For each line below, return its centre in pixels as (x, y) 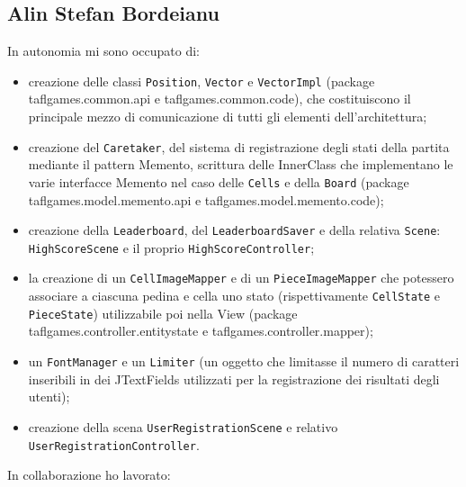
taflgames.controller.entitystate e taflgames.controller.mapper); (201, 331)
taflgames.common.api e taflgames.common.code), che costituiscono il (220, 99)
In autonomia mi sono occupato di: (103, 51)
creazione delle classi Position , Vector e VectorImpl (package (202, 81)
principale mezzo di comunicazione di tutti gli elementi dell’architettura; (228, 117)
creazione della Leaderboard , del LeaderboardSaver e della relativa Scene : (234, 230)
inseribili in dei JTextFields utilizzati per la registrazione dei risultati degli (234, 379)
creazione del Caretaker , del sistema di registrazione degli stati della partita (239, 146)
